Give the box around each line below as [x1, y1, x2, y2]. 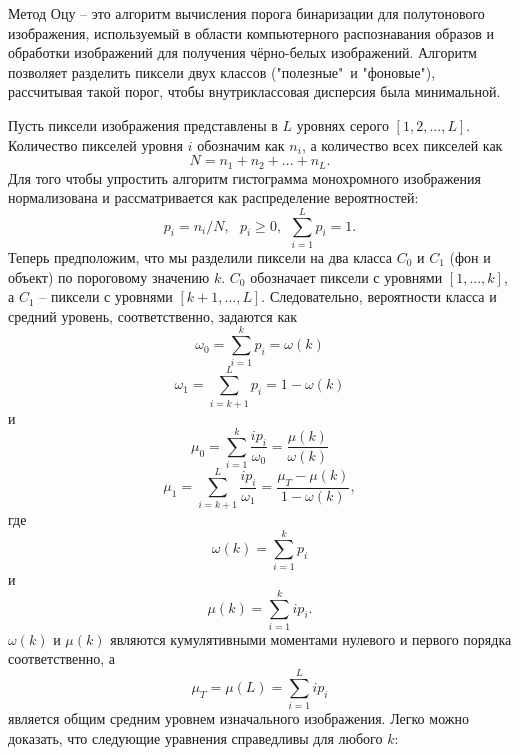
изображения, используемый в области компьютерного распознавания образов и [8, 22, 494, 43]
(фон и [449, 246, 491, 267]
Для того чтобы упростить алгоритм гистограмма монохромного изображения [8, 167, 481, 188]
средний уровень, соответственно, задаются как [8, 305, 298, 326]
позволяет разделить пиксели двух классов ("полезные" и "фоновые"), [8, 61, 436, 82]
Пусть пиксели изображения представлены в [8, 114, 278, 135]
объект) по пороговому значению [8, 266, 210, 287]
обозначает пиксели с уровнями [250, 266, 443, 287]
